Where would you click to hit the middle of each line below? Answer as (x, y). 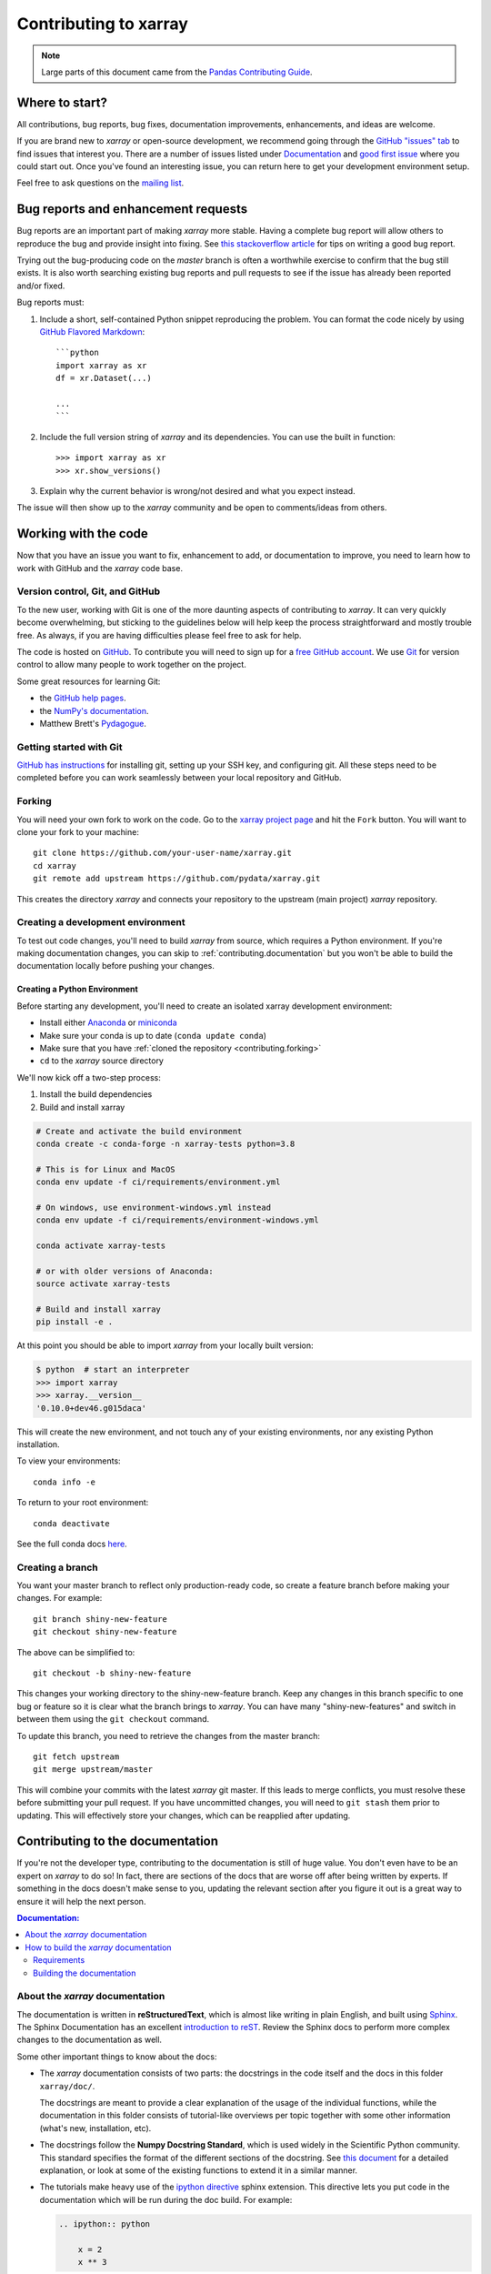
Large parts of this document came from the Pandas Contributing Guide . (177, 72)
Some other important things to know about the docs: (117, 2057)
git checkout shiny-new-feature (105, 1632)
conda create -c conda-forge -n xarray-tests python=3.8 (165, 1143)
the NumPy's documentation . (94, 710)
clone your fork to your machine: (78, 831)
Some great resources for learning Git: (89, 681)
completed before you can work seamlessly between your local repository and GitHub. (179, 778)
